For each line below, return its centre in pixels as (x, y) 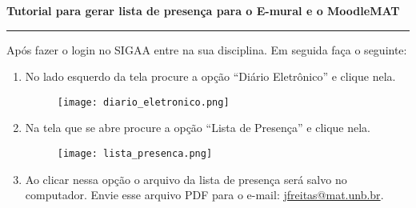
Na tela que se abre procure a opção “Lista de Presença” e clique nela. (198, 128)
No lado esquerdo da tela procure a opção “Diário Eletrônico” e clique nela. (210, 76)
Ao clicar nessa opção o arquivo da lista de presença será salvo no (186, 179)
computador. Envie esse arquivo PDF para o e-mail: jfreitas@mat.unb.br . (204, 195)
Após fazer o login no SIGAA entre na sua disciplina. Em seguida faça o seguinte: (207, 49)
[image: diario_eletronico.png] (143, 102)
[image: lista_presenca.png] (135, 154)
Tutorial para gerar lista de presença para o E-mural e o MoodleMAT (203, 10)
